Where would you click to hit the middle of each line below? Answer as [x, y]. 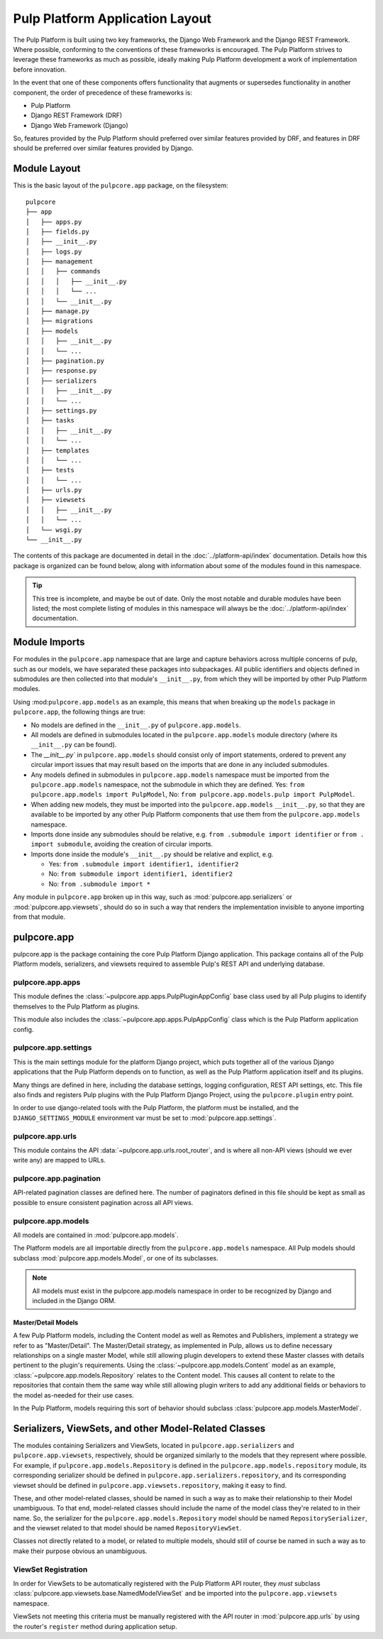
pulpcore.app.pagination [57, 1179]
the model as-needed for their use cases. [73, 1395]
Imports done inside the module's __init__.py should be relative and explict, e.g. [152, 854]
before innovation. [40, 69]
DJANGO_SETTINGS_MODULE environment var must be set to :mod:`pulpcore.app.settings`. [145, 1118]
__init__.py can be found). [74, 745]
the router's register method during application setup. [95, 1626]
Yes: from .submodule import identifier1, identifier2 [144, 864]
